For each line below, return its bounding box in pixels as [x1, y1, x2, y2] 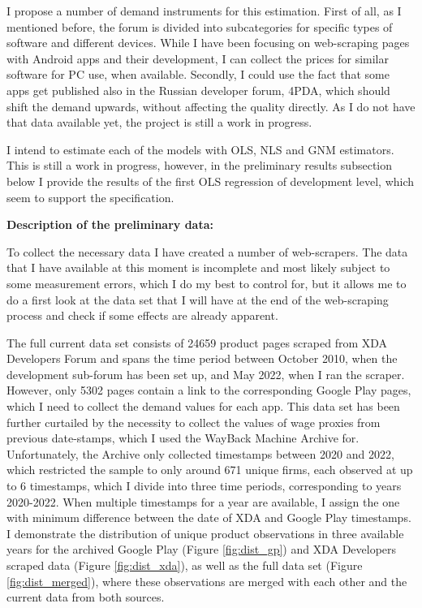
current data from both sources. [6, 589, 165, 606]
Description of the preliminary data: [6, 216, 213, 233]
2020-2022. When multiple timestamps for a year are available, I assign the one [6, 493, 400, 510]
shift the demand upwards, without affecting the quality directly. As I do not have [6, 97, 416, 114]
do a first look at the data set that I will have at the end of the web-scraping [6, 291, 389, 308]
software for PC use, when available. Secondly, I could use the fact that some [6, 66, 390, 83]
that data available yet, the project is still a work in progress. [6, 114, 312, 131]
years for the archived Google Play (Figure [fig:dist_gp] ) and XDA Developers [6, 541, 397, 558]
